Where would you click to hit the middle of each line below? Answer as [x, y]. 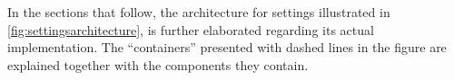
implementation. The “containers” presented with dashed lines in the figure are [227, 47]
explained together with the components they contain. [158, 64]
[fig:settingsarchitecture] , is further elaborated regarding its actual [191, 29]
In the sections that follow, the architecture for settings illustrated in [199, 12]
